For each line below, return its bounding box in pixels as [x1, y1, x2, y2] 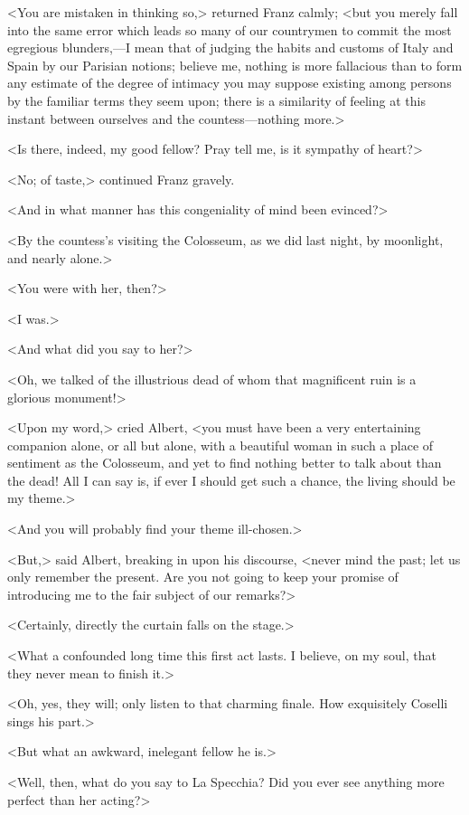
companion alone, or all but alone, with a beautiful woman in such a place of [7, 435, 434, 454]
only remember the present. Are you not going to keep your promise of [7, 567, 399, 586]
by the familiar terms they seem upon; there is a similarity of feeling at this [7, 90, 426, 109]
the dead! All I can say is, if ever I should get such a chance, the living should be [7, 470, 455, 489]
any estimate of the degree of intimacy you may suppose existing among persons [7, 73, 452, 92]
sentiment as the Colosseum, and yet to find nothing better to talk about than [7, 453, 442, 472]
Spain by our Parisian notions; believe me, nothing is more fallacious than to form [7, 55, 463, 74]
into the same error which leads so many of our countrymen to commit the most [7, 20, 452, 39]
